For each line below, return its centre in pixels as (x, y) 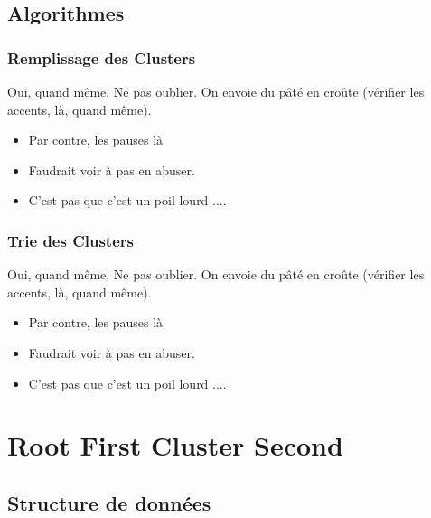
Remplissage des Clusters (102, 57)
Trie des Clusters (70, 240)
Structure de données (109, 502)
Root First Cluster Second (175, 445)
